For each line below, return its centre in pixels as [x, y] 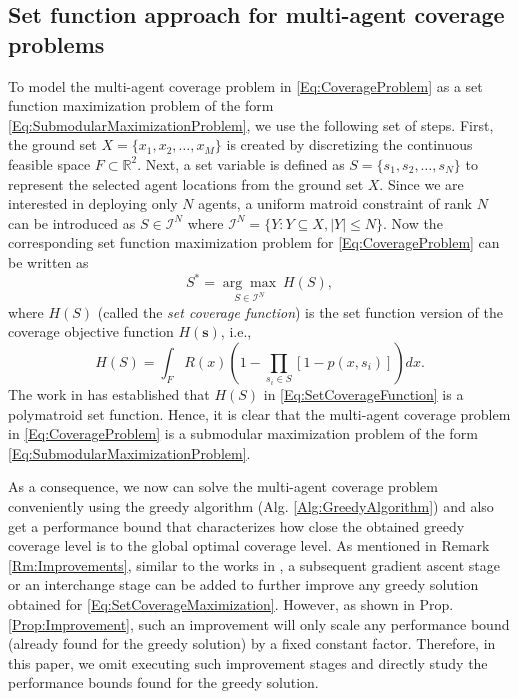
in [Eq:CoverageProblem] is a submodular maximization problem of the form [243, 433]
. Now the [412, 222]
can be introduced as [72, 222]
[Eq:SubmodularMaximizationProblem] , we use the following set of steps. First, [251, 124]
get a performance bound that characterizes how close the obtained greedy [236, 525]
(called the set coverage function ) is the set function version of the [300, 311]
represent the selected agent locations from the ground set [186, 183]
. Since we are [421, 183]
